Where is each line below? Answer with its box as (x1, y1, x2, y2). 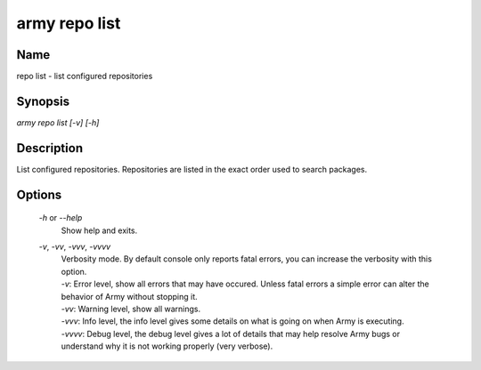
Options (16, 187, 62, 202)
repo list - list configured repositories (16, 71, 153, 82)
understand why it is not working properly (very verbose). (61, 341, 273, 351)
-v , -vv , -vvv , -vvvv (38, 241, 111, 253)
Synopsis (16, 93, 70, 109)
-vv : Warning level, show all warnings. (61, 303, 200, 315)
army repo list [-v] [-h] (16, 117, 100, 128)
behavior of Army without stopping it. (61, 291, 198, 302)
